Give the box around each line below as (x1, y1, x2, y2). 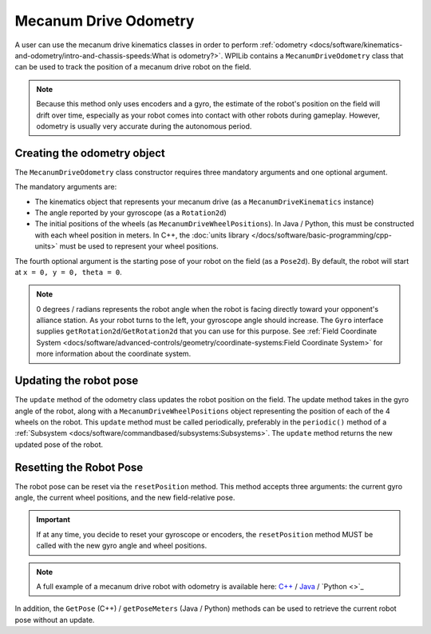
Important (36, 515, 71, 524)
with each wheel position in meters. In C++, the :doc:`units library (34, 230, 250, 240)
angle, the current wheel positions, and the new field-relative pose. (14, 492, 235, 503)
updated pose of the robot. (14, 440, 104, 449)
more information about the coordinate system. (36, 349, 192, 359)
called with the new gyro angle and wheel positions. (36, 540, 208, 551)
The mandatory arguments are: (14, 182, 117, 192)
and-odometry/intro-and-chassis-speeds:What (14, 50, 170, 60)
